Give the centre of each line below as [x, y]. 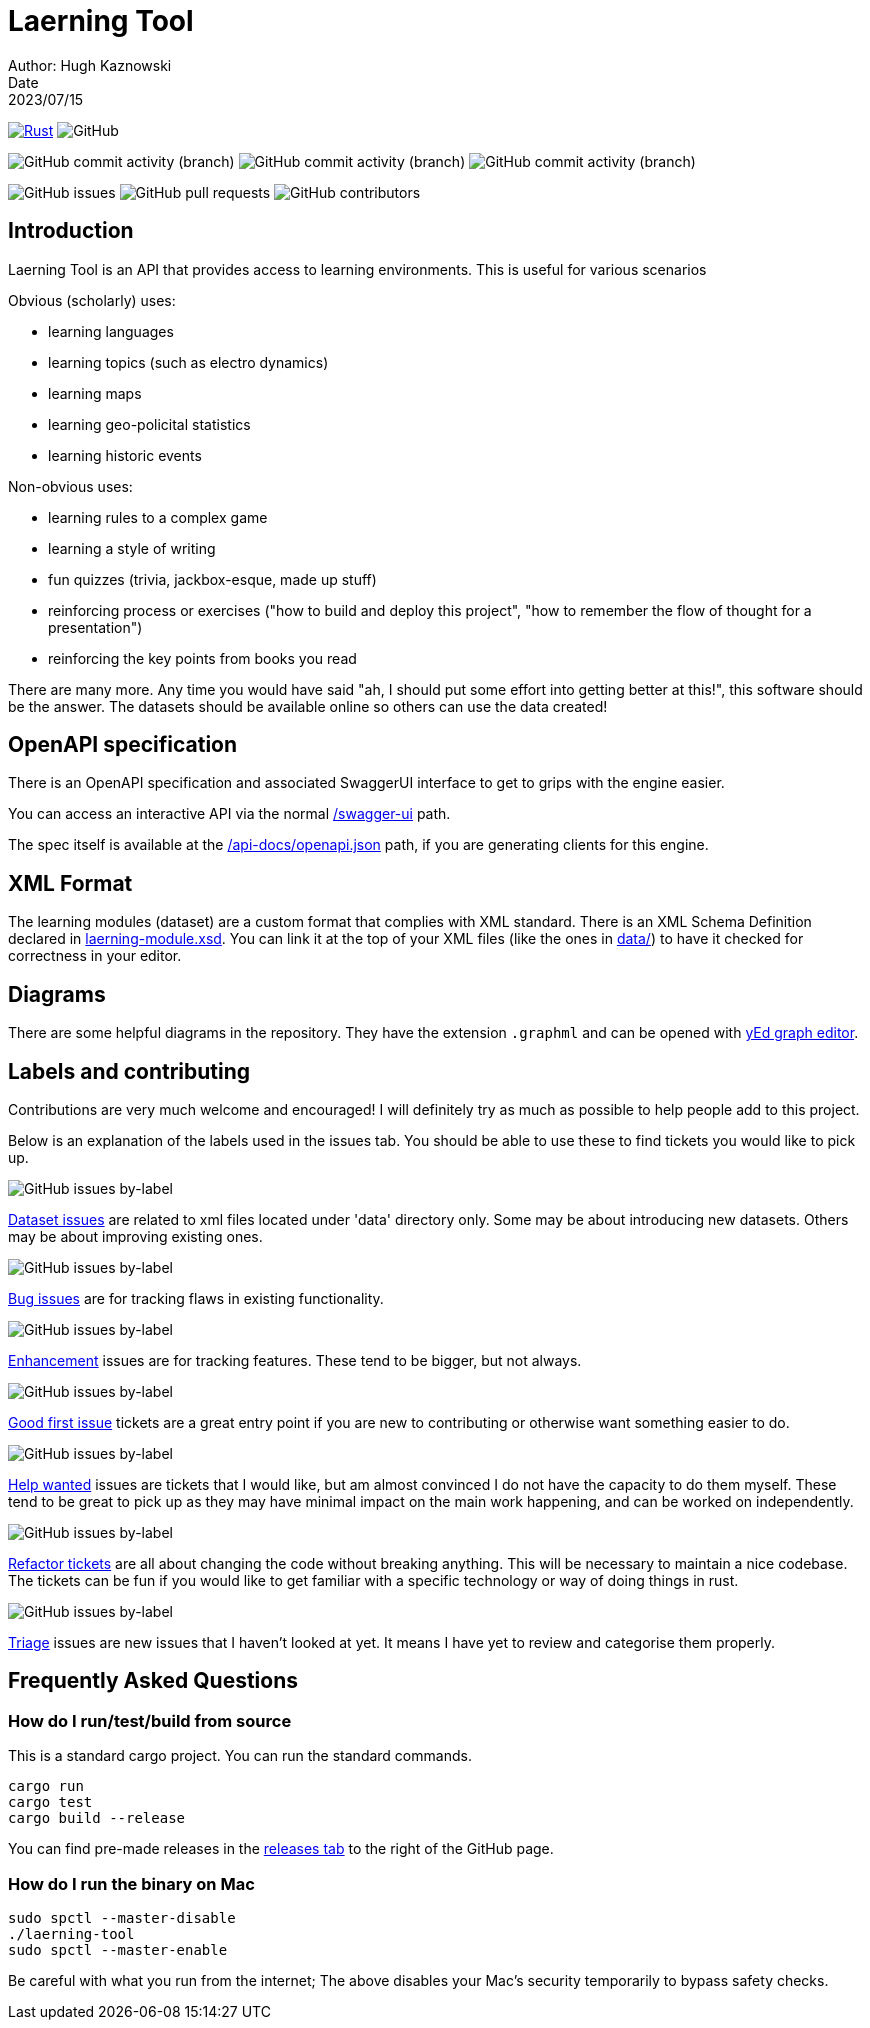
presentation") [95, 627]
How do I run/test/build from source [150, 1720]
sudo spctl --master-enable [118, 1949]
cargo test [50, 1802]
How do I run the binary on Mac [131, 1883]
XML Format [70, 883]
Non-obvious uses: [70, 486]
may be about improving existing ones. [135, 1236]
